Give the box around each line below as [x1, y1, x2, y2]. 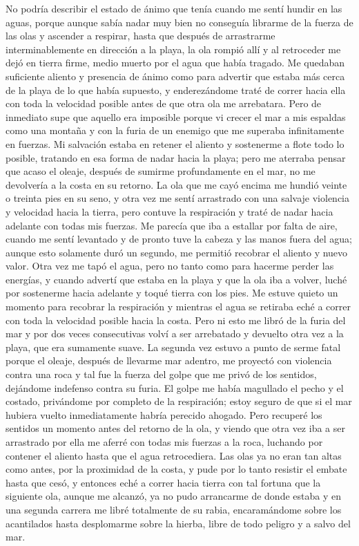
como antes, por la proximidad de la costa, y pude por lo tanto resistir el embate [6, 462, 347, 476]
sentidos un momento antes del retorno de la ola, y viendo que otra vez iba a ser [6, 421, 345, 435]
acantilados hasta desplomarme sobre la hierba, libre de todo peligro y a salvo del [6, 516, 351, 530]
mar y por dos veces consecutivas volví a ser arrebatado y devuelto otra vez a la [6, 326, 344, 341]
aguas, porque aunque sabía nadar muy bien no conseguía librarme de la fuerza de [6, 15, 353, 29]
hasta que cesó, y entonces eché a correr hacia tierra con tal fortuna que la [6, 475, 321, 489]
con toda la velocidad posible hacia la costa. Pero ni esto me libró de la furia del [6, 312, 346, 327]
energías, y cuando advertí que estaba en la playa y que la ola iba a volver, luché [6, 272, 347, 286]
